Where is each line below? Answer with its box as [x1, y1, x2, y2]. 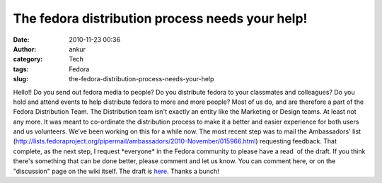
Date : [13, 35, 30, 44]
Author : [13, 45, 37, 53]
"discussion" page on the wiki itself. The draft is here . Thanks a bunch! [13, 167, 219, 175]
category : [13, 55, 43, 64]
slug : [13, 75, 28, 83]
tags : [13, 64, 29, 73]
